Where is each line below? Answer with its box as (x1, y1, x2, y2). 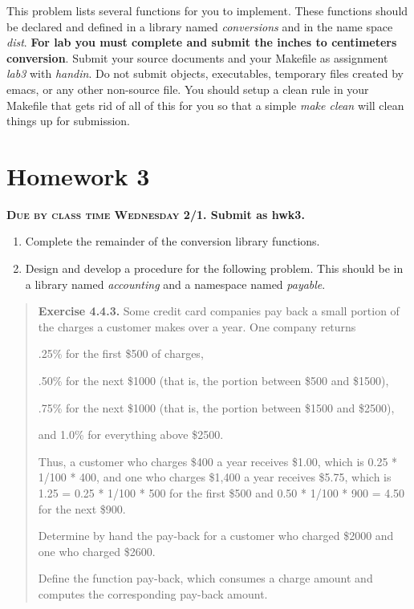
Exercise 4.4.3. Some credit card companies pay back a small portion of (38, 302, 400, 319)
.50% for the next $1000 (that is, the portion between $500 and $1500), (38, 372, 389, 389)
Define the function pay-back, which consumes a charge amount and (38, 570, 373, 587)
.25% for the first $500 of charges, (38, 345, 204, 362)
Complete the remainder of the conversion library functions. (25, 233, 320, 250)
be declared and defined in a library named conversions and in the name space (6, 18, 393, 35)
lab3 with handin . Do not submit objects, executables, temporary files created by (6, 65, 404, 82)
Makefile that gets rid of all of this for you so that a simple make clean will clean (6, 96, 404, 113)
